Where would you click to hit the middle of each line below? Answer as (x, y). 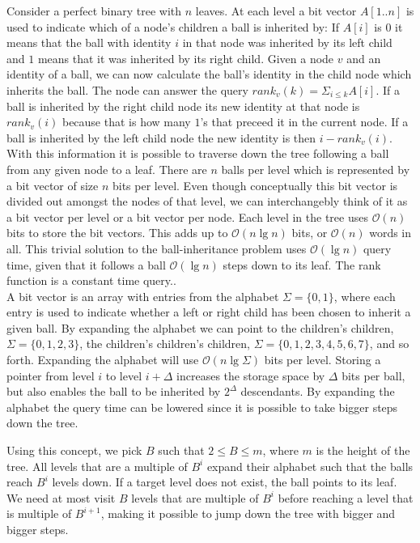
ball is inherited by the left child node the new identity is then (161, 137)
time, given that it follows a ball (86, 264)
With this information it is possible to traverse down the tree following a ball (198, 153)
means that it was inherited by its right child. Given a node (186, 58)
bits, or (310, 233)
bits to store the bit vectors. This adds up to (117, 233)
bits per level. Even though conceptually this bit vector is (255, 185)
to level (124, 375)
